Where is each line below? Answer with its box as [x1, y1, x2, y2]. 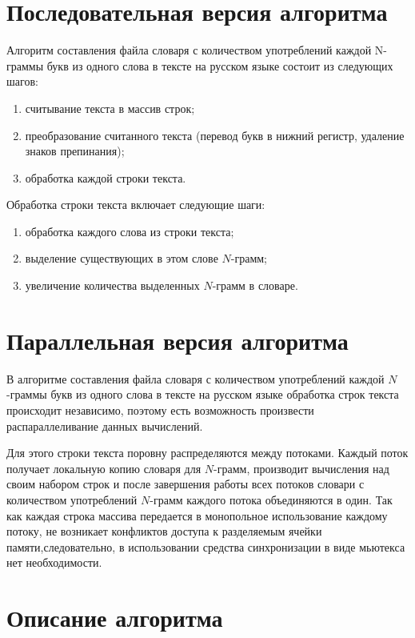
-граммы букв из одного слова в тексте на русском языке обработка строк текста [6, 386, 399, 403]
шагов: [6, 73, 38, 90]
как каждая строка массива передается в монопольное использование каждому [6, 507, 388, 524]
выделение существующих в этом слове [25, 250, 218, 267]
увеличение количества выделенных [25, 277, 200, 294]
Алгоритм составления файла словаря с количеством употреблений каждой [6, 42, 372, 58]
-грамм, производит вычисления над [213, 459, 389, 476]
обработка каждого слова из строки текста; [25, 223, 234, 239]
